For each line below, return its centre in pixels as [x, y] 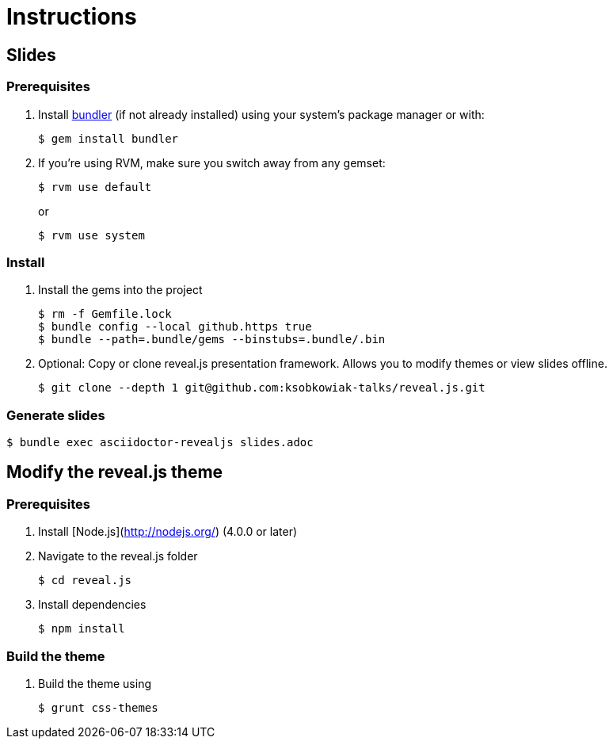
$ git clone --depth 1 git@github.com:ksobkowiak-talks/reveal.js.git [262, 388]
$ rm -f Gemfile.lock [105, 314]
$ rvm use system [91, 235]
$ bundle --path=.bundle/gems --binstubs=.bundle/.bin [212, 340]
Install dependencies [92, 605]
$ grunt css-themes [98, 708]
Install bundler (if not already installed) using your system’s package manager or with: [261, 114]
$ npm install [82, 629]
